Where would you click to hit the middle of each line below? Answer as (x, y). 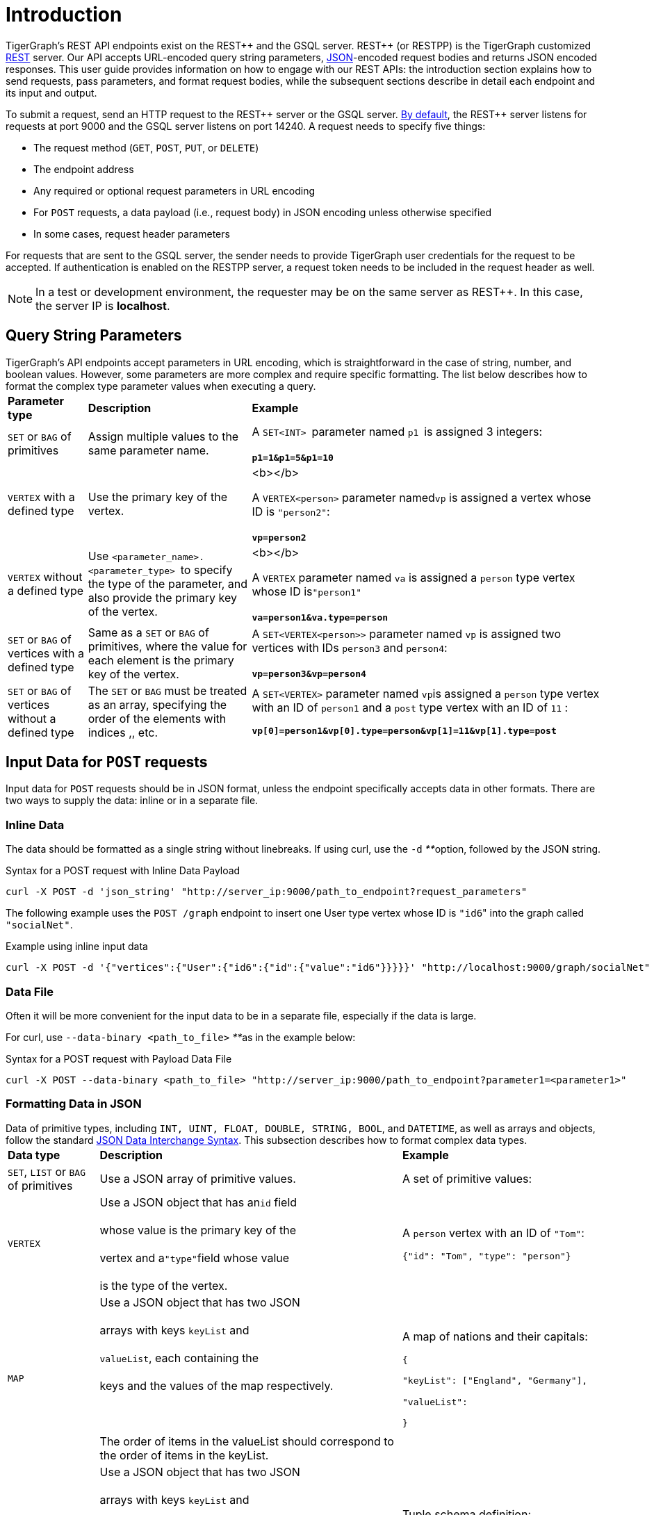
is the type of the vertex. (164, 1285)
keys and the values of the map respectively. (216, 1385)
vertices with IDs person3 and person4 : (350, 648)
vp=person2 (279, 537)
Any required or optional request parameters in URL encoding (174, 190)
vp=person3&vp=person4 (309, 674)
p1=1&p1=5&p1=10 (293, 457)
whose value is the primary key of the (198, 1230)
